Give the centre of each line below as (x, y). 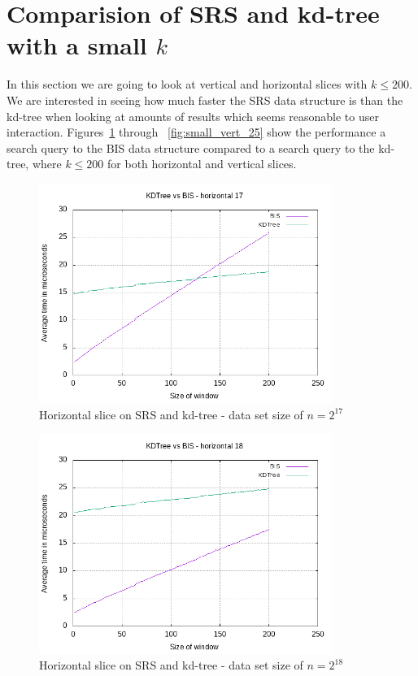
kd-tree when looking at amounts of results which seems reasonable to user (193, 116)
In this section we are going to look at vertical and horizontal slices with (187, 84)
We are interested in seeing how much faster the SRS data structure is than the (205, 100)
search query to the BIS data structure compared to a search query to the (191, 147)
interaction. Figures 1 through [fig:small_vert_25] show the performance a (196, 132)
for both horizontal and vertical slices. (202, 164)
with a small (77, 45)
